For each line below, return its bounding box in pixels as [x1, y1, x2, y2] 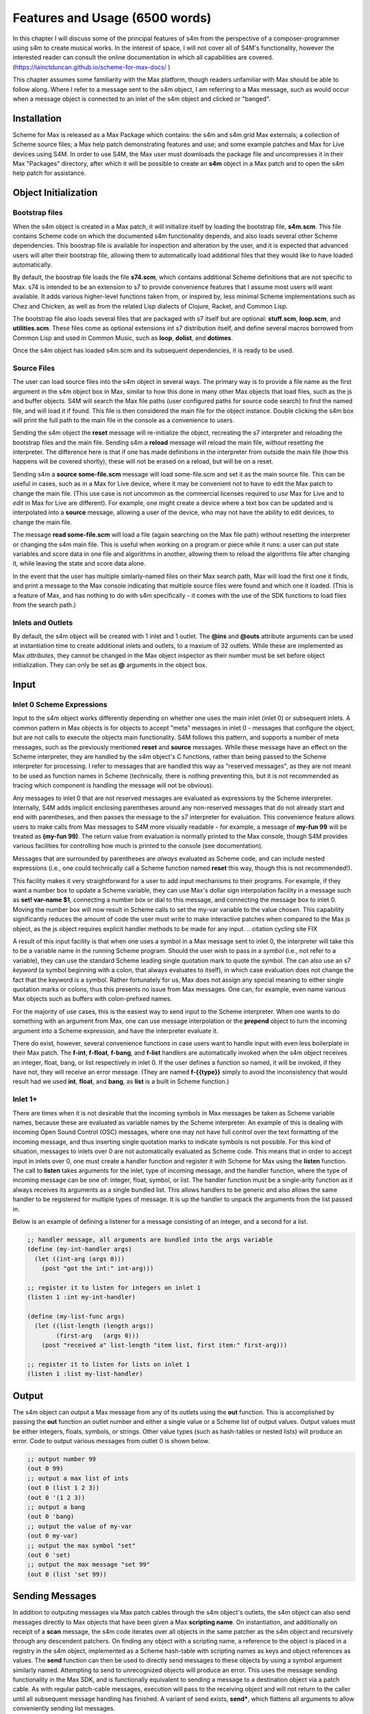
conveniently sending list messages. [12, 1704, 116, 1713]
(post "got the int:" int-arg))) [41, 1265, 154, 1272]
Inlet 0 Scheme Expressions [12, 700, 108, 710]
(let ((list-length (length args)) [34, 1322, 154, 1330]
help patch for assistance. [12, 169, 86, 178]
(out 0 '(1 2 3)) [27, 1493, 86, 1501]
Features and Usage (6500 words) [12, 10, 212, 25]
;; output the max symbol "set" [27, 1541, 136, 1549]
